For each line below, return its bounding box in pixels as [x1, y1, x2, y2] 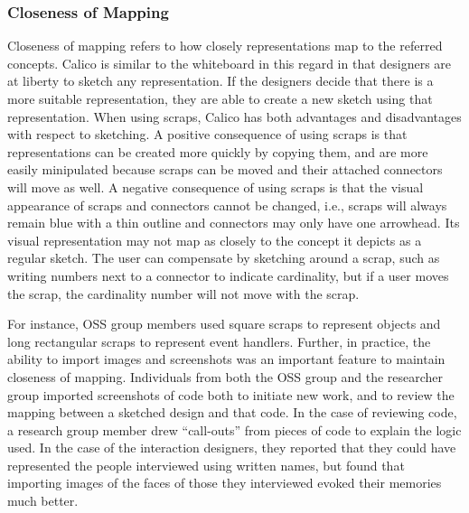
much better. [7, 491, 79, 510]
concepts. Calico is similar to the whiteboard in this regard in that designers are [7, 53, 452, 72]
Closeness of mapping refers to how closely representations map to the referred [7, 36, 443, 55]
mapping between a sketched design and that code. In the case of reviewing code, [7, 403, 457, 422]
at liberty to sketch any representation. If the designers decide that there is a [7, 71, 434, 90]
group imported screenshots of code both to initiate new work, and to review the [7, 385, 455, 404]
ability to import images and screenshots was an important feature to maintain [7, 350, 446, 368]
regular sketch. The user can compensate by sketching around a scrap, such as [7, 248, 440, 267]
